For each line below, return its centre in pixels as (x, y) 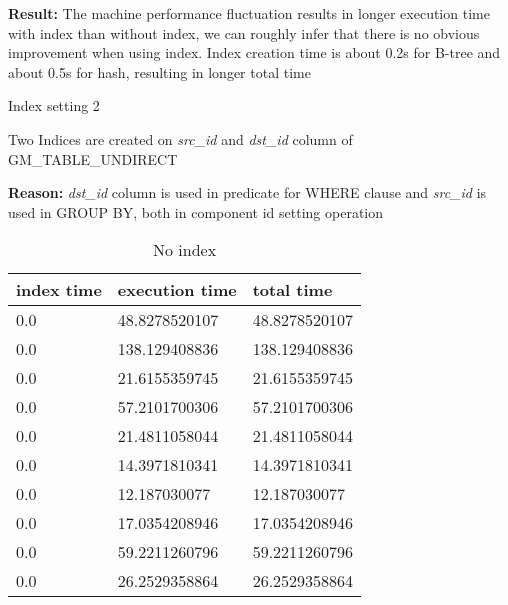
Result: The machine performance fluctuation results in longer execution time (249, 13)
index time (59, 290)
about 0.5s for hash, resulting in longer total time (159, 71)
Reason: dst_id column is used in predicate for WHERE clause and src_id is (247, 192)
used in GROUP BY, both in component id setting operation (196, 211)
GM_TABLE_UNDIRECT (93, 158)
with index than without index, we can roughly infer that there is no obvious (244, 32)
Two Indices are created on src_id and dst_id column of (180, 138)
